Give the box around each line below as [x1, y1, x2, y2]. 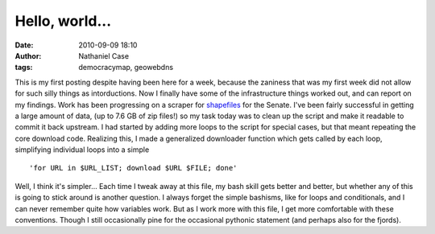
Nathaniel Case [78, 51, 129, 60]
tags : [14, 63, 33, 72]
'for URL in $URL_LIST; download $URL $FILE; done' [29, 163, 238, 173]
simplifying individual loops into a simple [14, 145, 150, 154]
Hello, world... [14, 12, 112, 30]
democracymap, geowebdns [78, 63, 173, 72]
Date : [14, 40, 34, 50]
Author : [14, 51, 42, 60]
